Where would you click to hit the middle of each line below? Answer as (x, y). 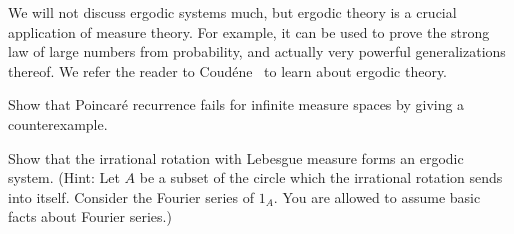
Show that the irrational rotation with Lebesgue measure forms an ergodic (236, 157)
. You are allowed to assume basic (377, 196)
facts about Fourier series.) (90, 216)
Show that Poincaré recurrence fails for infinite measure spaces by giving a (236, 104)
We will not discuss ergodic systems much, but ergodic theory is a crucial (232, 12)
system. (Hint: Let (64, 177)
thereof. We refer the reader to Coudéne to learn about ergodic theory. (228, 70)
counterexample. (58, 123)
